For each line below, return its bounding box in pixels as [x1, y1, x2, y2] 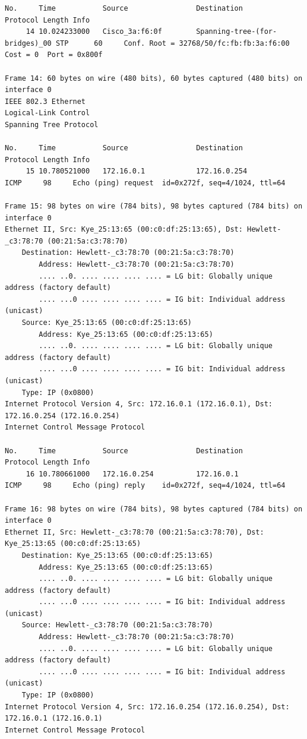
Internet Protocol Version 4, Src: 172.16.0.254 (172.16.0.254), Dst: [5, 702, 290, 711]
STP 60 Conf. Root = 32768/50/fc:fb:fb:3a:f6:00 [55, 39, 290, 48]
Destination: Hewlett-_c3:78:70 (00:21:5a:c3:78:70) [21, 248, 235, 257]
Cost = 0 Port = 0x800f [5, 50, 103, 59]
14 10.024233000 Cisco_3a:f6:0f [26, 27, 162, 36]
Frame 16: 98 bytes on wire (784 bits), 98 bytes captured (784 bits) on [5, 504, 303, 513]
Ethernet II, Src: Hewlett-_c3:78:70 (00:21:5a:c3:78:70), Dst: [5, 528, 264, 536]
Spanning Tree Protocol [5, 120, 99, 129]
